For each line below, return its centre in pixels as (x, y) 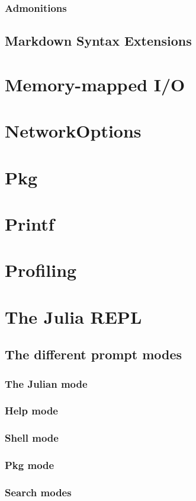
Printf (30, 223)
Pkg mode (30, 465)
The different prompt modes (94, 354)
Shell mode (32, 438)
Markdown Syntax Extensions (98, 41)
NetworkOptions (73, 131)
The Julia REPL (73, 316)
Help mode (31, 411)
